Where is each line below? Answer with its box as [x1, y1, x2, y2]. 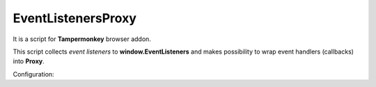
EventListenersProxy [13, 10, 137, 26]
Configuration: [13, 70, 55, 78]
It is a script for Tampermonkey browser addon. [13, 35, 151, 43]
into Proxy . [13, 57, 45, 65]
